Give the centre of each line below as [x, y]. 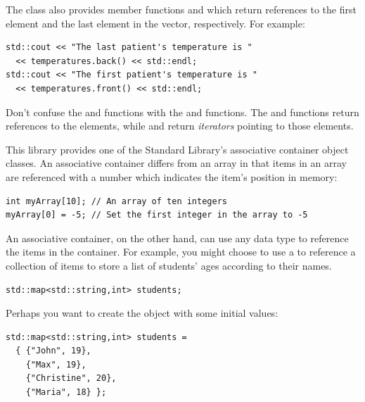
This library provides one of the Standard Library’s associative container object [177, 149]
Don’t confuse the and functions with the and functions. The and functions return [182, 112]
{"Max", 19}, [56, 364]
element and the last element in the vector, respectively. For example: [155, 23]
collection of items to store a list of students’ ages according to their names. [169, 265]
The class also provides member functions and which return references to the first [181, 9]
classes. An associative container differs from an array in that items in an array [176, 163]
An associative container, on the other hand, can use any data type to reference [177, 238]
